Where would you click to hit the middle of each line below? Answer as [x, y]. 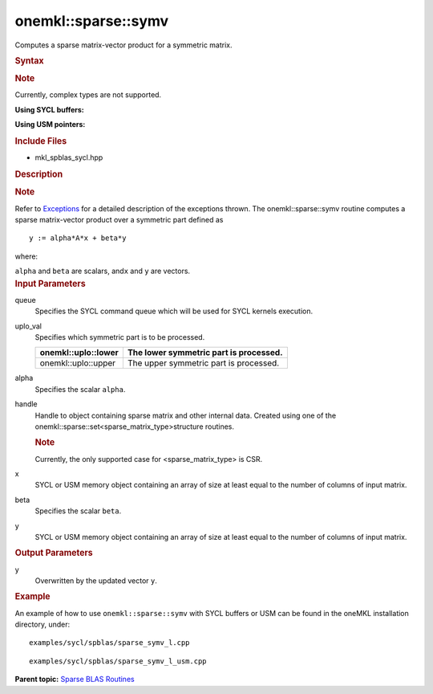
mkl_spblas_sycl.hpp [69, 157]
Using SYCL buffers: [49, 109]
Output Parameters [54, 553]
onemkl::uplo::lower [79, 353]
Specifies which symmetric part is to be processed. [120, 337]
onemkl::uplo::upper [78, 363]
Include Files [41, 141]
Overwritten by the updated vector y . [96, 581]
